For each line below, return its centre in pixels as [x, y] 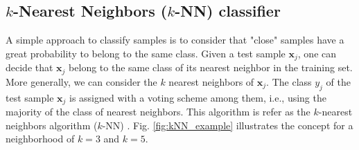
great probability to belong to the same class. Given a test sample [146, 53]
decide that [29, 67]
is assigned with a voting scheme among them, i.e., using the [198, 97]
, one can [317, 53]
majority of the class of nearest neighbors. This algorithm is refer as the [158, 111]
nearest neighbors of [211, 81]
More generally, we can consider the [81, 81]
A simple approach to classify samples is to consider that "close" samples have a [175, 40]
